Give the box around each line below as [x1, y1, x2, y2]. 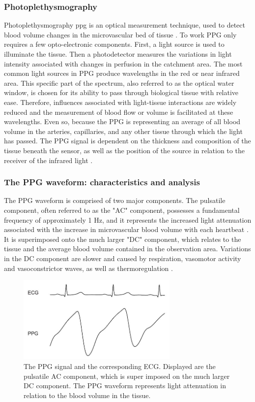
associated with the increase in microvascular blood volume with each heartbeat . [4, 224, 249, 234]
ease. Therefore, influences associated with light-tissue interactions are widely [4, 97, 237, 107]
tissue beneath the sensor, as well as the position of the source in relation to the [4, 145, 245, 155]
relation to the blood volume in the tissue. [24, 390, 151, 400]
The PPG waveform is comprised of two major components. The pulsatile [4, 195, 226, 205]
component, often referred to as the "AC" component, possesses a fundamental [4, 204, 240, 215]
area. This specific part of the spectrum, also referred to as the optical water [4, 77, 234, 88]
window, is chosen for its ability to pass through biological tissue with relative [4, 87, 239, 98]
